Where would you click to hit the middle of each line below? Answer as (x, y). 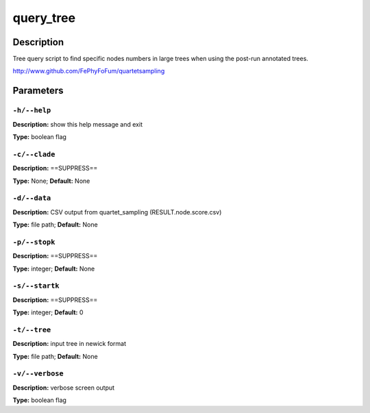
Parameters (38, 91)
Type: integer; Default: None (54, 268)
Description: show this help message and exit (78, 124)
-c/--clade (34, 154)
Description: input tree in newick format (70, 344)
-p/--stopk (34, 242)
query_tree (44, 18)
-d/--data (32, 198)
